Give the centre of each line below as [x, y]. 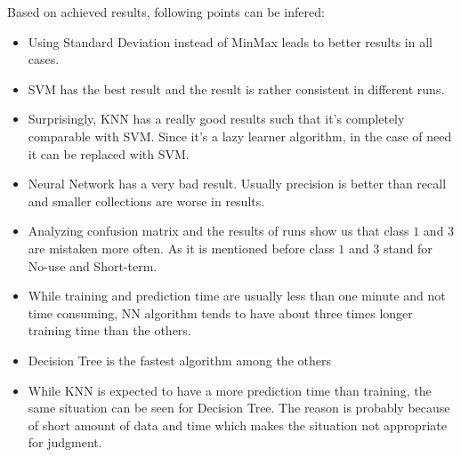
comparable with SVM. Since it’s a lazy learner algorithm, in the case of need [240, 136]
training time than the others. [109, 330]
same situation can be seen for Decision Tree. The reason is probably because [239, 408]
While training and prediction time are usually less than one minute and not [237, 296]
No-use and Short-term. [93, 265]
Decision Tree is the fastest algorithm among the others [179, 360]
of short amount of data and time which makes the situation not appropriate [237, 425]
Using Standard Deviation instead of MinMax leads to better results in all [230, 41]
